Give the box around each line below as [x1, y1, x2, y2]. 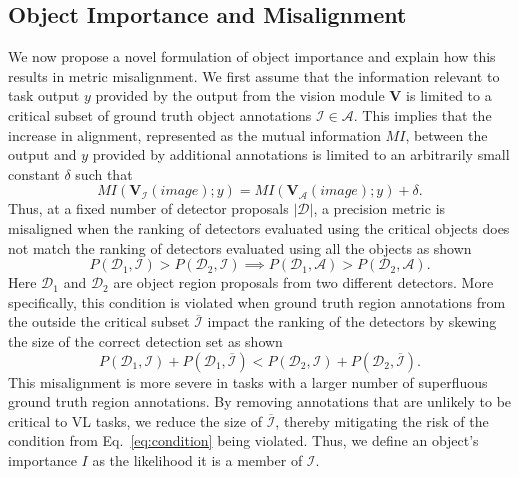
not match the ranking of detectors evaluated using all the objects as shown [8, 237, 472, 258]
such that [75, 163, 133, 184]
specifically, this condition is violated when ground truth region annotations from [8, 291, 506, 312]
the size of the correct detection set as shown [8, 330, 283, 351]
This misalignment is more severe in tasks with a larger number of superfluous [8, 371, 488, 392]
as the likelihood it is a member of [92, 449, 303, 470]
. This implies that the [353, 104, 492, 125]
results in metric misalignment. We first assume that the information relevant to [8, 65, 500, 86]
